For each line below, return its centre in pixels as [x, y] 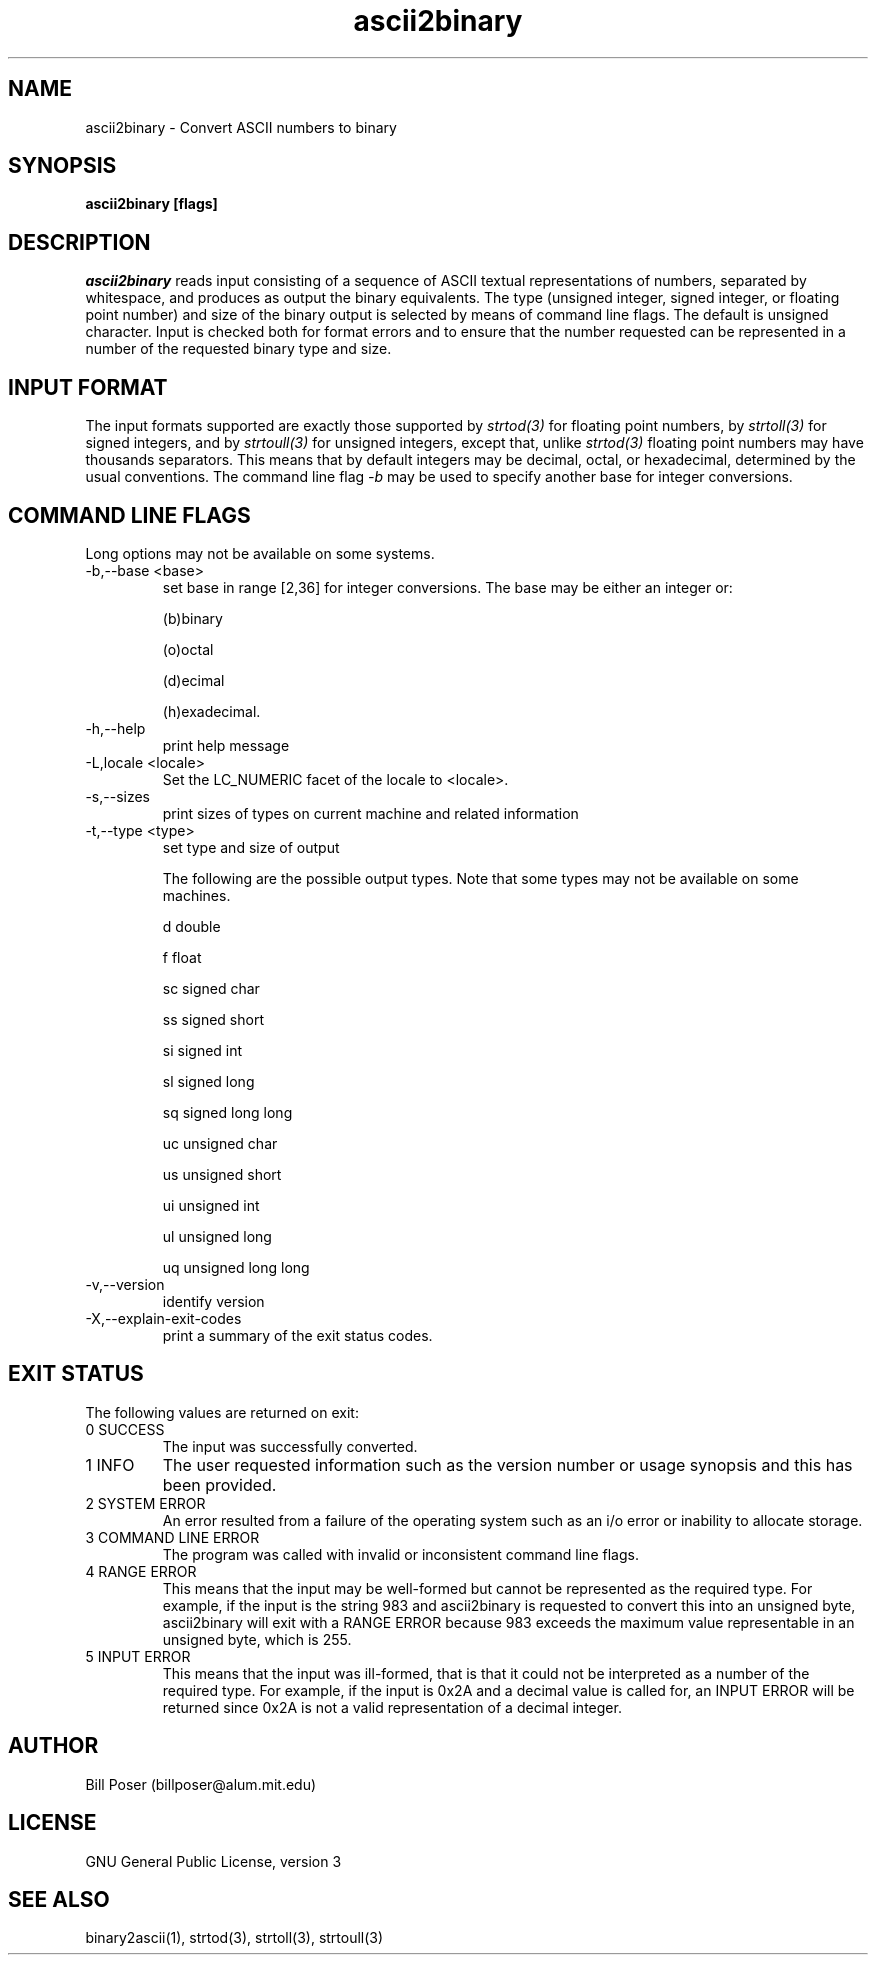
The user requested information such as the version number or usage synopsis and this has [507, 1464]
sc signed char [211, 988]
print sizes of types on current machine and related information [370, 813]
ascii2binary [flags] [151, 204]
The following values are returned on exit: [222, 1412]
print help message [226, 745]
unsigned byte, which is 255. [257, 1639]
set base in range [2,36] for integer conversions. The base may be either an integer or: [447, 587]
